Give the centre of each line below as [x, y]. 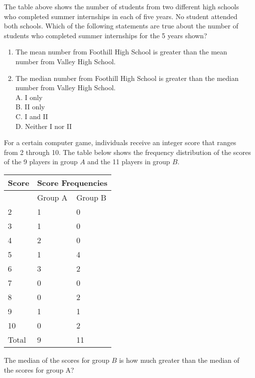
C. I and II [32, 116]
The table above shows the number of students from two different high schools [122, 6]
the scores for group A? [39, 369]
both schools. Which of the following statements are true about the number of [121, 26]
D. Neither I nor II [44, 126]
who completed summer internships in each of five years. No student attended [121, 16]
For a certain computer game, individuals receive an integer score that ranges [120, 142]
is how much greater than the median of [179, 360]
